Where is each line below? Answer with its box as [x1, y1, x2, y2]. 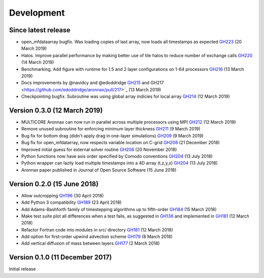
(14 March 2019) [21, 59, 54, 65]
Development [9, 7, 65, 18]
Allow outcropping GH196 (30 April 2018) [21, 192, 104, 198]
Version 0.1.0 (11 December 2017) [9, 253, 112, 261]
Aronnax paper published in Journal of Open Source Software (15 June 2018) [21, 167, 177, 173]
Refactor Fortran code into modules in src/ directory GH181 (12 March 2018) [21, 227, 174, 233]
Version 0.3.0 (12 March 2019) [9, 107, 103, 114]
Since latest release [9, 26, 71, 34]
